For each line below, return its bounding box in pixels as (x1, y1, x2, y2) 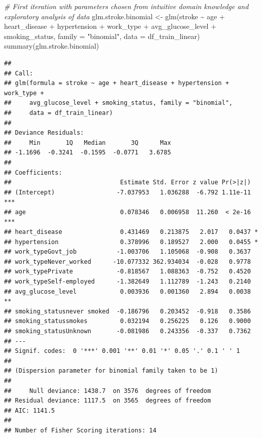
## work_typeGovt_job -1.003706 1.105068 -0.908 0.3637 (4, 248, 251, 256)
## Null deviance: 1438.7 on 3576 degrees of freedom (4, 387, 211, 394)
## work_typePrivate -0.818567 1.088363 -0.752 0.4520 (4, 268, 251, 275)
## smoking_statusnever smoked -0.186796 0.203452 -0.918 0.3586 (4, 307, 251, 315)
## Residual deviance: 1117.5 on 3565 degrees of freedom (4, 397, 211, 405)
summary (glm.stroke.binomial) (4, 41, 99, 51)
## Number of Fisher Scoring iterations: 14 (4, 426, 157, 434)
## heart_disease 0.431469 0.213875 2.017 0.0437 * (4, 228, 258, 236)
